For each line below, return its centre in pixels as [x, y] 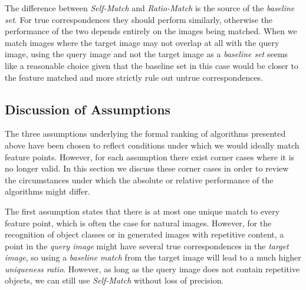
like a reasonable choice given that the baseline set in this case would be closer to [152, 65]
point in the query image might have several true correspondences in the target [147, 245]
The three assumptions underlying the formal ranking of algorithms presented [145, 134]
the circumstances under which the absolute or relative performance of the [139, 179]
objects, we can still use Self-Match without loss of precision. [114, 280]
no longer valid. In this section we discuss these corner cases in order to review [147, 168]
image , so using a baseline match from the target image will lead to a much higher [153, 257]
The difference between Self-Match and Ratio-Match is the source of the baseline [150, 8]
